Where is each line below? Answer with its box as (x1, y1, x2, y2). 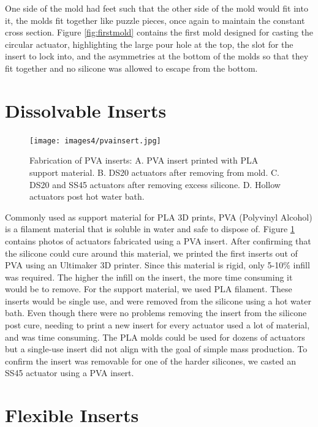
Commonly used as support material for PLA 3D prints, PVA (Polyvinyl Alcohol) (5, 210, 312, 223)
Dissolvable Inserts (5, 97, 167, 123)
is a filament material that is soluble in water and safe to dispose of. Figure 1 (5, 222, 295, 235)
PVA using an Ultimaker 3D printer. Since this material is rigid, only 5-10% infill (5, 259, 310, 271)
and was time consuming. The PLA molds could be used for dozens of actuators (5, 330, 305, 343)
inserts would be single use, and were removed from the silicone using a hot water (5, 294, 311, 307)
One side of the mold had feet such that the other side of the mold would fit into (5, 2, 308, 14)
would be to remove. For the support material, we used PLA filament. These (5, 282, 292, 295)
